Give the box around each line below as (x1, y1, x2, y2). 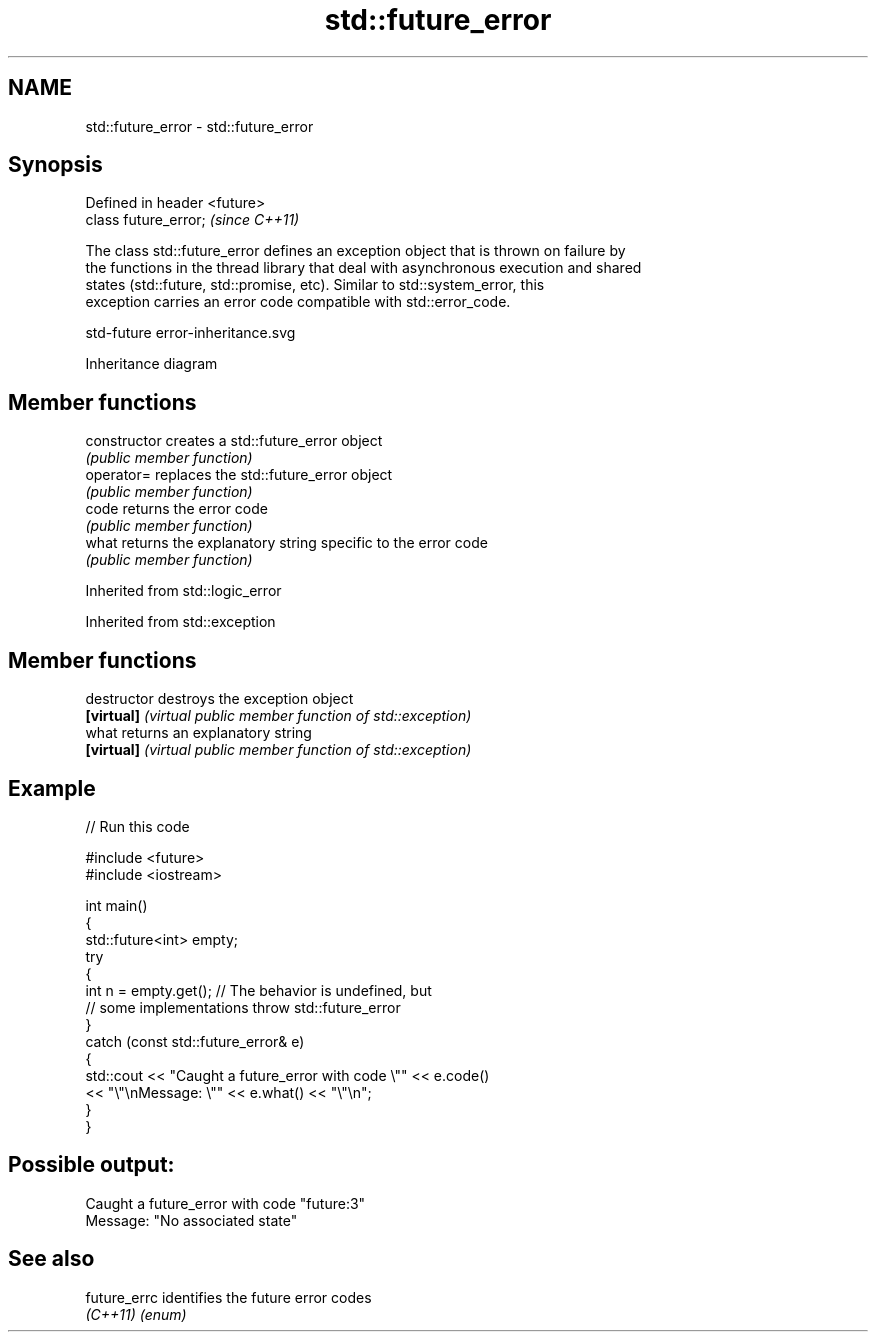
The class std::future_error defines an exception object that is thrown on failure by (85, 242, 626, 260)
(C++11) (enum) (85, 1305, 187, 1323)
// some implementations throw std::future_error (85, 998, 401, 1016)
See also (8, 1246, 95, 1272)
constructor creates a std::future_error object (85, 432, 383, 450)
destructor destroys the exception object (85, 690, 354, 708)
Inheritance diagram (85, 355, 218, 373)
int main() (85, 896, 148, 914)
